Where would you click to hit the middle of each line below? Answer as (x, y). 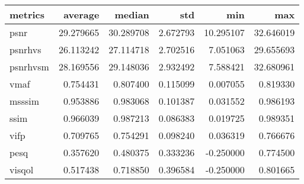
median (132, 14)
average (81, 14)
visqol (22, 170)
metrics (27, 14)
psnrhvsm (29, 67)
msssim (25, 101)
